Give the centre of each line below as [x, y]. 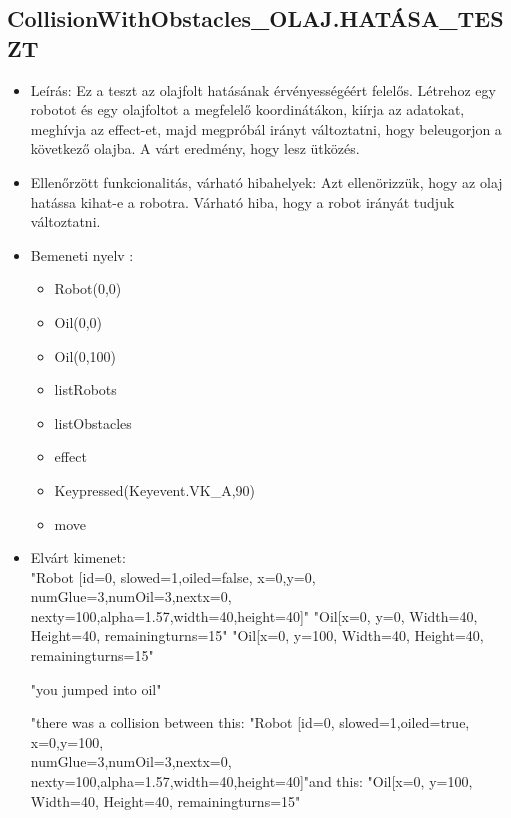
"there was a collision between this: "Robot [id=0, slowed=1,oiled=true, [250, 722]
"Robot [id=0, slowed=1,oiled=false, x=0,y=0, [173, 576]
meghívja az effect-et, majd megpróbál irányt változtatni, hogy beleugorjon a [266, 128]
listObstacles [93, 422]
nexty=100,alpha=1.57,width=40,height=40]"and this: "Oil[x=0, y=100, [251, 781]
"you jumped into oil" [96, 688]
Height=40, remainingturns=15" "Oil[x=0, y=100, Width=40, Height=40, [257, 635]
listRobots [85, 389]
